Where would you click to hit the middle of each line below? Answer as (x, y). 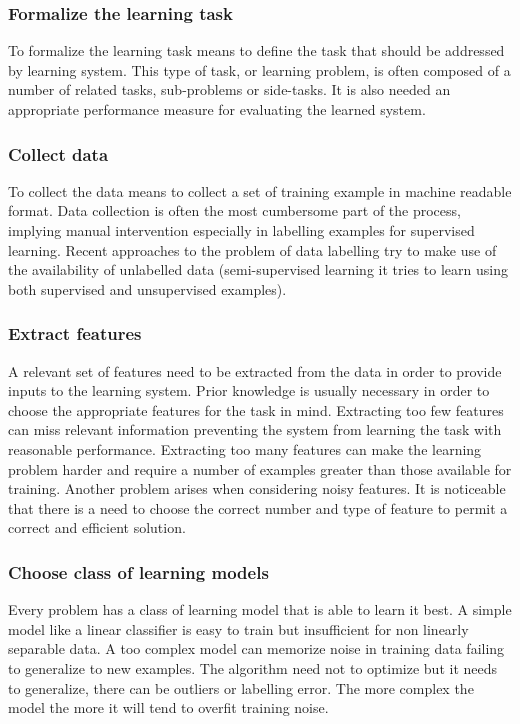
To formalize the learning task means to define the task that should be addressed (256, 50)
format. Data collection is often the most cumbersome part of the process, (234, 210)
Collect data (58, 153)
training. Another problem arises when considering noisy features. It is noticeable (257, 488)
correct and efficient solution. (97, 527)
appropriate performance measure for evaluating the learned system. (217, 109)
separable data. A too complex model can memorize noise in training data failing (256, 648)
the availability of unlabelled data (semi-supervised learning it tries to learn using (258, 269)
